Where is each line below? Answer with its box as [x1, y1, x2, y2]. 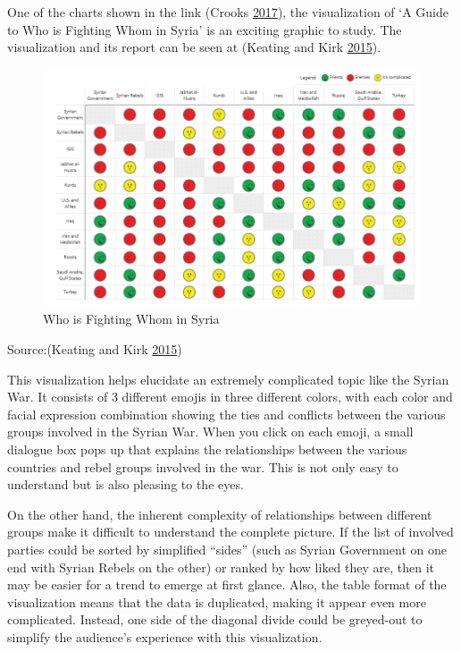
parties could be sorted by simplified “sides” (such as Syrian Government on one [7, 540, 447, 559]
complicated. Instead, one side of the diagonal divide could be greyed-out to [7, 610, 423, 629]
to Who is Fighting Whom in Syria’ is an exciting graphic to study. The [7, 20, 402, 38]
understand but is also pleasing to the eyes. [7, 475, 244, 494]
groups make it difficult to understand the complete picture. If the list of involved [7, 522, 454, 541]
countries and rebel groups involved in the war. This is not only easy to [7, 457, 398, 476]
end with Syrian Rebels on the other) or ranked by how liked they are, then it [7, 557, 435, 576]
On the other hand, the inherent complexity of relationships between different [7, 504, 432, 523]
